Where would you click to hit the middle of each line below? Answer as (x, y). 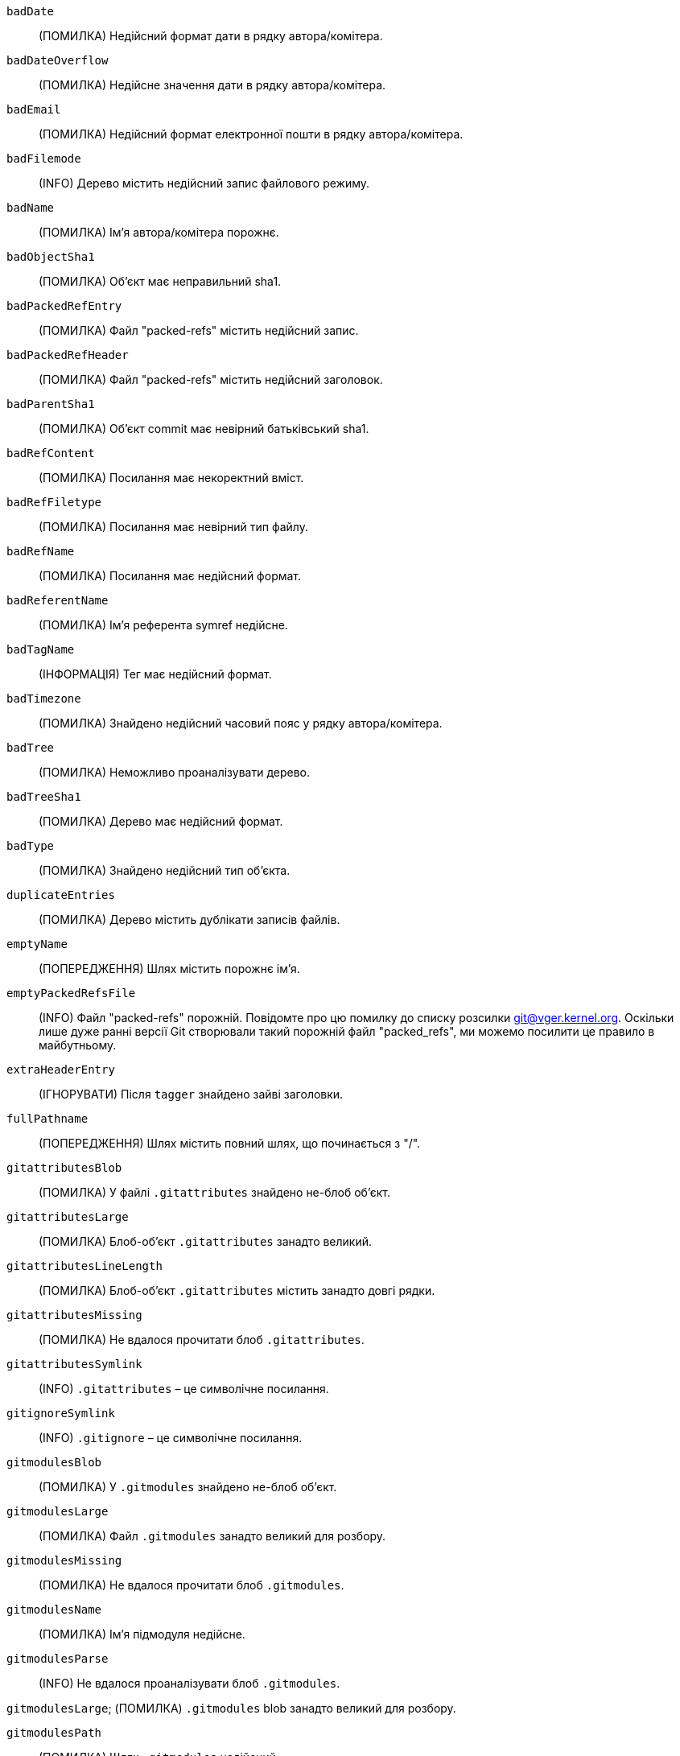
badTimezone (44, 699)
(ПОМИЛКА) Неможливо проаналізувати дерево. (174, 772)
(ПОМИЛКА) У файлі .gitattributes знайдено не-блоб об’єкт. (214, 1192)
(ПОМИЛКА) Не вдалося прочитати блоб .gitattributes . (202, 1340)
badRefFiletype (54, 502)
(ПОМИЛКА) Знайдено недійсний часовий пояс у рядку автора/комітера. (241, 723)
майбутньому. (78, 1045)
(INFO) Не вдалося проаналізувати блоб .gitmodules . (190, 1683)
